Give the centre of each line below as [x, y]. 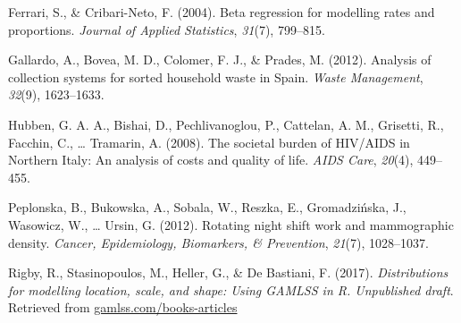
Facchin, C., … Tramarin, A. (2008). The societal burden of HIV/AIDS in [209, 142]
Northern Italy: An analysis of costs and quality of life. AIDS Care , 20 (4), [211, 160]
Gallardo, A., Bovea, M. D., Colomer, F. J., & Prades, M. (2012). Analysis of [220, 59]
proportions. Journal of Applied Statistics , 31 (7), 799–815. [167, 29]
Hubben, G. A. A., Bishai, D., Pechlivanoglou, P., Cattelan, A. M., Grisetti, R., [226, 124]
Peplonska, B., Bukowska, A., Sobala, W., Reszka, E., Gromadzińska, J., [207, 207]
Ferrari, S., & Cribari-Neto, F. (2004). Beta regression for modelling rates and [222, 12]
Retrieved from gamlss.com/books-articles [123, 307]
